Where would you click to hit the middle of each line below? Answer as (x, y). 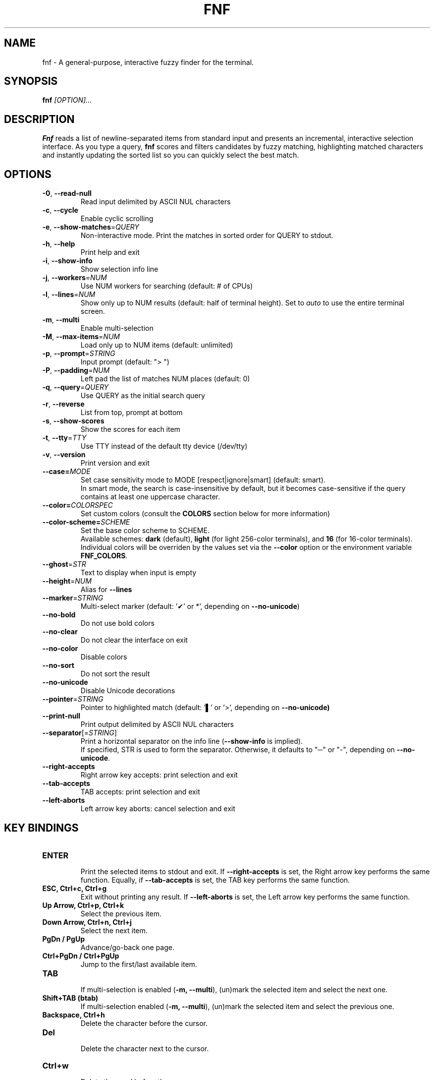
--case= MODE (66, 472)
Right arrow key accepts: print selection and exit (159, 775)
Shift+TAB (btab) (70, 998)
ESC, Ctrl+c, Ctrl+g (75, 888)
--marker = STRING (73, 598)
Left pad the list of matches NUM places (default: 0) (165, 379)
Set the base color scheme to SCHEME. (145, 531)
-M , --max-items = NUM (81, 337)
